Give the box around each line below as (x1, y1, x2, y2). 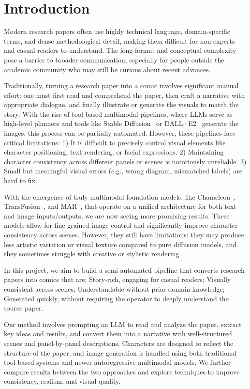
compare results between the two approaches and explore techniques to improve (4, 366, 240, 376)
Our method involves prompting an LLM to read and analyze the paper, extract (4, 319, 242, 329)
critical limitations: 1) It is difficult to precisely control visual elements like (4, 137, 226, 147)
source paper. (4, 303, 44, 313)
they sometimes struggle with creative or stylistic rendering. (4, 249, 181, 259)
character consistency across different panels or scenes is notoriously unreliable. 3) (4, 156, 247, 166)
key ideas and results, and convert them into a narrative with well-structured (4, 328, 232, 339)
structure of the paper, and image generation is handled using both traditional (4, 347, 236, 358)
